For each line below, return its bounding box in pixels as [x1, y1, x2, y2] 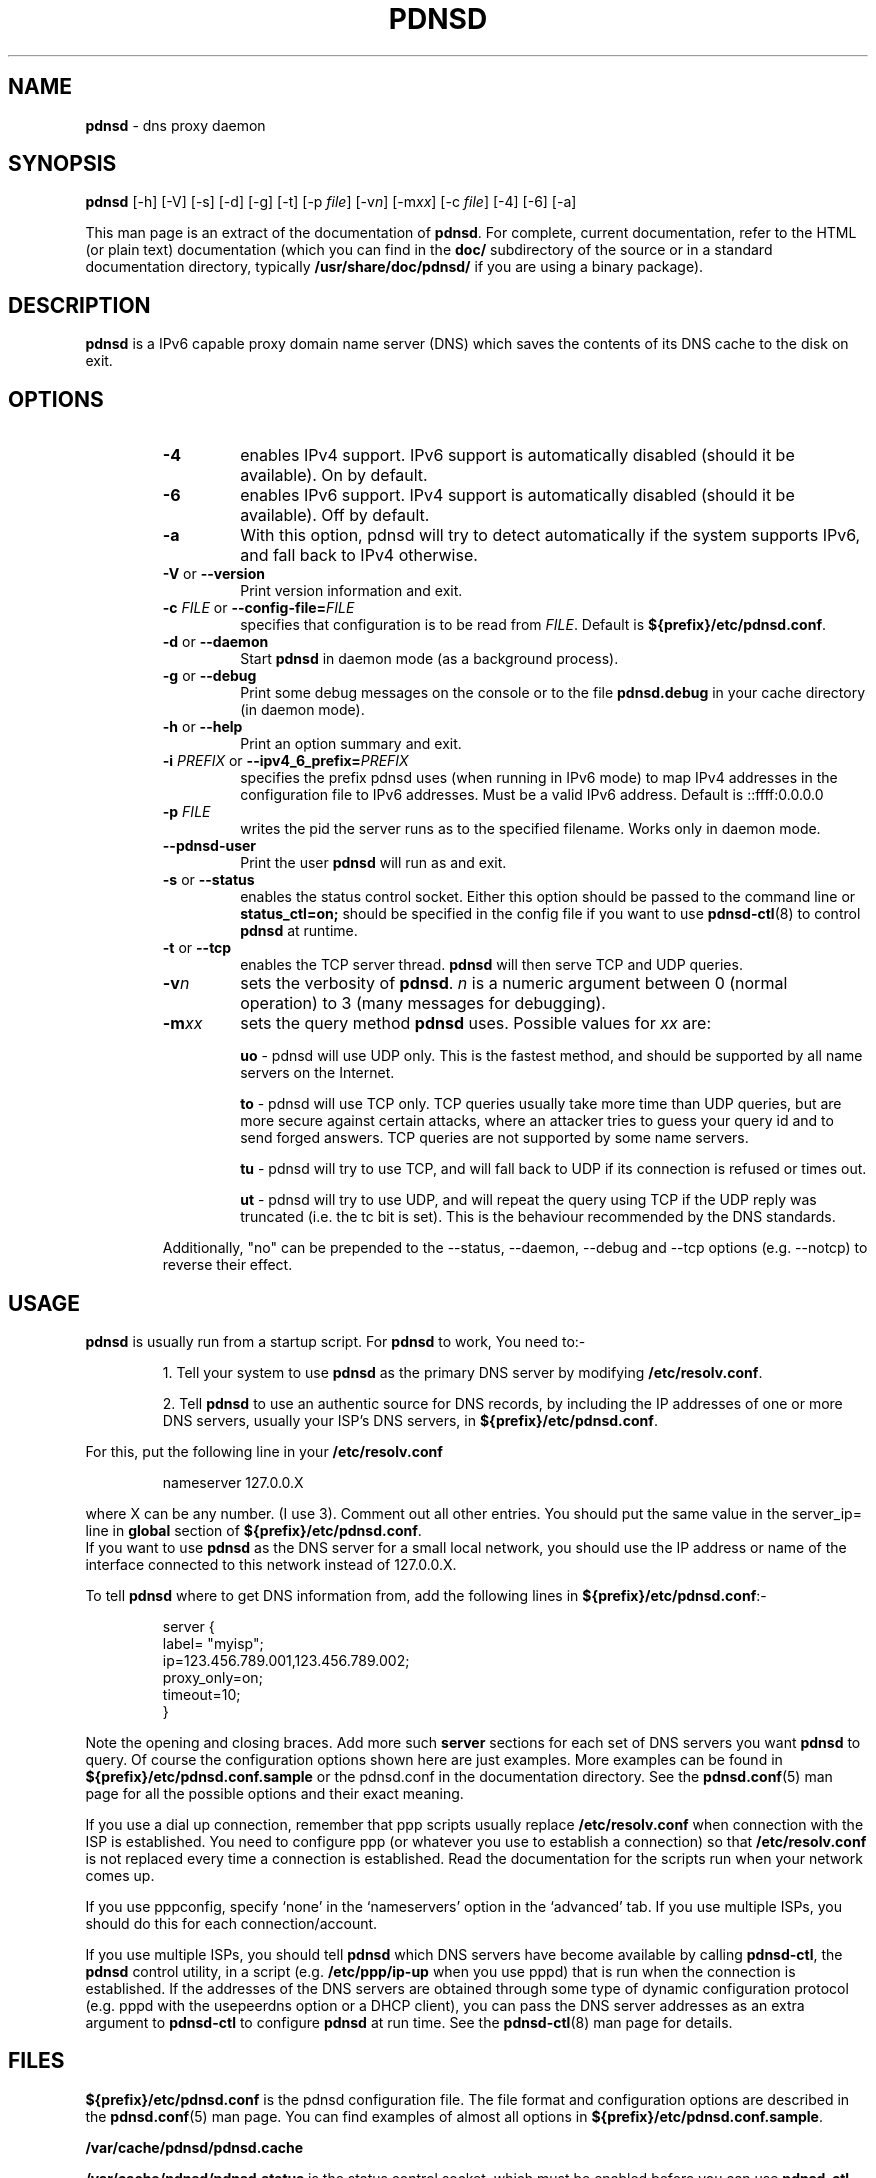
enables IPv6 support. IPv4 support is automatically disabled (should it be [240, 485, 795, 506]
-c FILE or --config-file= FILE [162, 599, 355, 617]
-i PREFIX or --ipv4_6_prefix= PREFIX [162, 752, 409, 770]
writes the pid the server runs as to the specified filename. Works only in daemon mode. [240, 820, 821, 838]
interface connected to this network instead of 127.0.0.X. [85, 1555, 457, 1573]
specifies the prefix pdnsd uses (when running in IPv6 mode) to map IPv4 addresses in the [240, 769, 838, 787]
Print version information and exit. [240, 582, 463, 600]
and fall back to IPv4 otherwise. [240, 545, 478, 566]
